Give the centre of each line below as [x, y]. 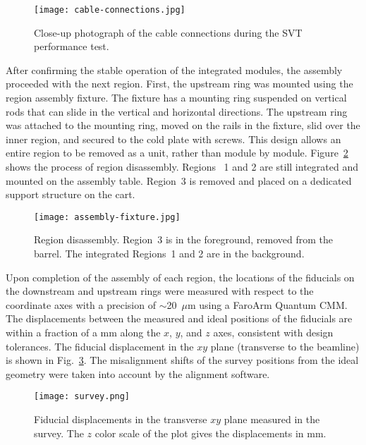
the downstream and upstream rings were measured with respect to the [160, 291]
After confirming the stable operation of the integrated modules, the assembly [174, 69]
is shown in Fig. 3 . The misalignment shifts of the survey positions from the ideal [182, 360]
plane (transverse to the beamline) [285, 346]
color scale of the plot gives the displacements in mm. [211, 433]
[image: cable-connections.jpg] [110, 10]
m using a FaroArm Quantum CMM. [267, 304]
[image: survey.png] [82, 397]
